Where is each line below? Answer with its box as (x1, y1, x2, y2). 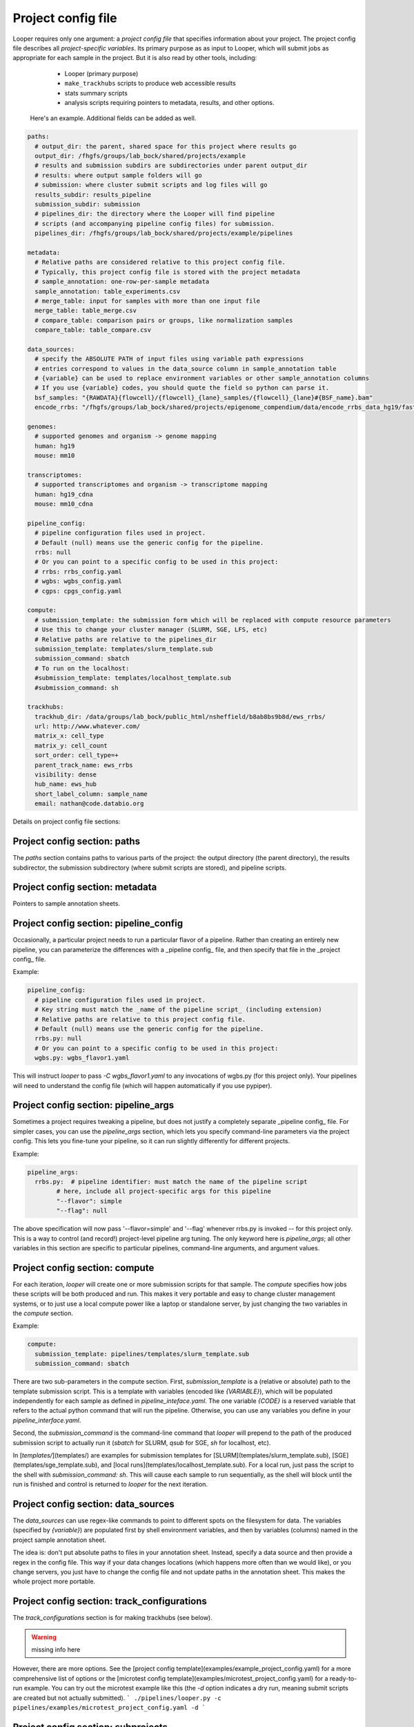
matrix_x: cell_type (34, 732, 104, 740)
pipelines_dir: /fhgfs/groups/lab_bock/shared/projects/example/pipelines (34, 229, 293, 238)
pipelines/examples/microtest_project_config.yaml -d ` (12, 1704, 206, 1711)
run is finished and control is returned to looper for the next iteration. (12, 1480, 208, 1489)
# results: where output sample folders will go (34, 171, 203, 179)
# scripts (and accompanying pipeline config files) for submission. (34, 220, 275, 227)
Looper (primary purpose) (64, 69, 139, 77)
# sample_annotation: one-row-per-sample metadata (34, 278, 210, 286)
